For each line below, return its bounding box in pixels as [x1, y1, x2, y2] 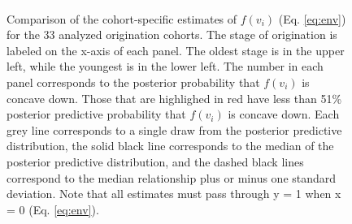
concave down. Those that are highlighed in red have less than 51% [7, 89, 342, 106]
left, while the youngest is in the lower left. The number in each [7, 58, 324, 75]
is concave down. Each [228, 106, 340, 123]
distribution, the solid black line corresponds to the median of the [7, 137, 334, 154]
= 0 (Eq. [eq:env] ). [7, 200, 99, 218]
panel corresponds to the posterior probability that [7, 73, 260, 90]
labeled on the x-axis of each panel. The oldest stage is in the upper [7, 41, 345, 58]
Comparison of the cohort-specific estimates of [7, 10, 237, 27]
